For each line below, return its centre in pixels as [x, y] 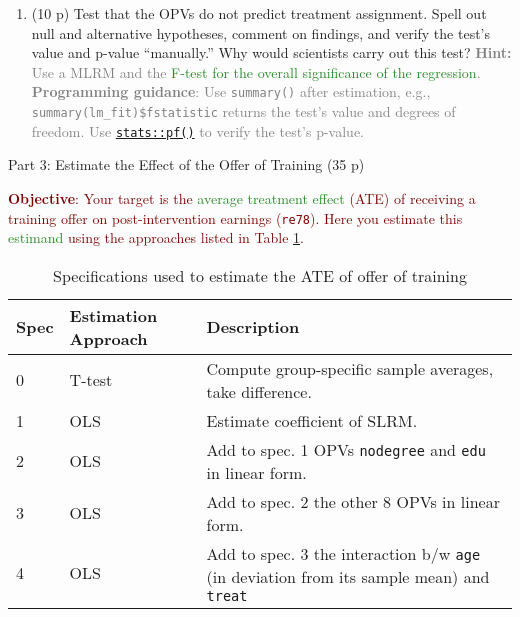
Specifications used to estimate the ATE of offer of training [260, 275]
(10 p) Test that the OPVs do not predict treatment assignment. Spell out [259, 13]
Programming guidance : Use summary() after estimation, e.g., [231, 91]
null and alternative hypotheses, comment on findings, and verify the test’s [261, 32]
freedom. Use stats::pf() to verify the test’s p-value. [197, 130]
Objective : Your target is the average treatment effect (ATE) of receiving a [242, 197]
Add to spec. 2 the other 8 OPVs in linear [353, 501]
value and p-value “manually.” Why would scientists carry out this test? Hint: [271, 52]
